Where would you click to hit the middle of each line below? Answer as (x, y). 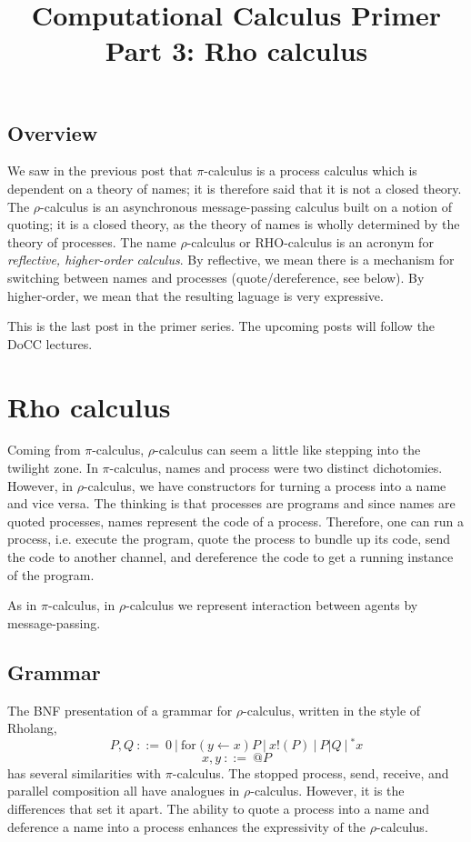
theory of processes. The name (92, 241)
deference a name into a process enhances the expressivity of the (187, 826)
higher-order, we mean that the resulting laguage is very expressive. (195, 295)
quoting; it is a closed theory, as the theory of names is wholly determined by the (234, 224)
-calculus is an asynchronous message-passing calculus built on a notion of (246, 206)
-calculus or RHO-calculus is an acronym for (310, 241)
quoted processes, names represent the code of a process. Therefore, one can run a (236, 521)
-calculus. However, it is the (327, 791)
